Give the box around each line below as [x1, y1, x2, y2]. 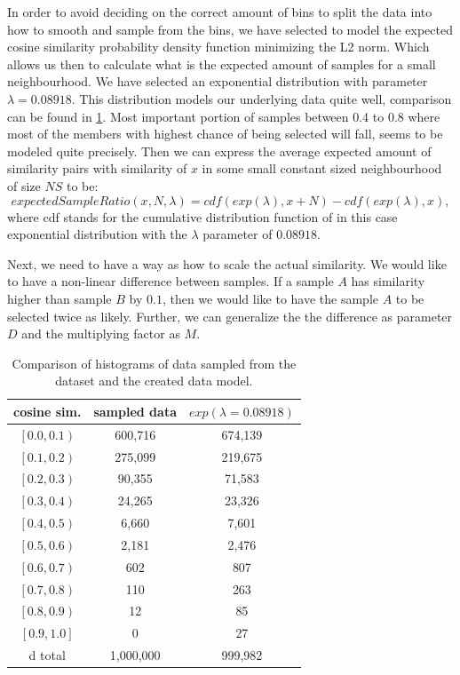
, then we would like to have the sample [162, 289, 378, 307]
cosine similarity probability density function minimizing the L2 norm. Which [7, 37, 430, 56]
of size [7, 176, 41, 195]
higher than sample [7, 289, 112, 307]
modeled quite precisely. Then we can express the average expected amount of [7, 141, 432, 160]
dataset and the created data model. [55, 371, 253, 390]
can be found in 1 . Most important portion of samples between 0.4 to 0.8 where [7, 107, 440, 125]
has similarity [351, 272, 425, 290]
